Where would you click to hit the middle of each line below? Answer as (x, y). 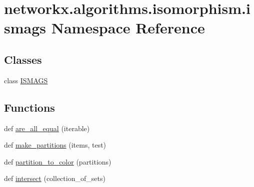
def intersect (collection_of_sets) (55, 178)
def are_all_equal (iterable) (47, 128)
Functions (29, 107)
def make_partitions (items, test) (55, 145)
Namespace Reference (128, 28)
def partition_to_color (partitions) (58, 161)
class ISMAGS (26, 80)
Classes (23, 59)
